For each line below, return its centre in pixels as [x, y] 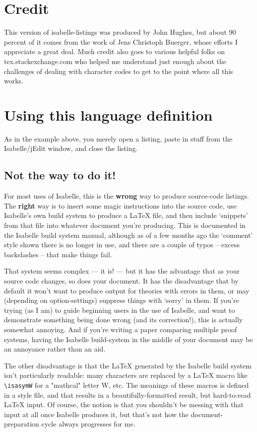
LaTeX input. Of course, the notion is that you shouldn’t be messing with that [124, 404]
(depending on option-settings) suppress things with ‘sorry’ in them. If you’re [122, 300]
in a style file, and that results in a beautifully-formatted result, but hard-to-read [128, 395]
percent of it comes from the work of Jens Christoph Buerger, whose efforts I [121, 41]
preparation [22, 424]
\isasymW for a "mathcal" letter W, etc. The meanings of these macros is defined [127, 385]
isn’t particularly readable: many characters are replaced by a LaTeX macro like [126, 375]
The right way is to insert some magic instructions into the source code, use [120, 205]
